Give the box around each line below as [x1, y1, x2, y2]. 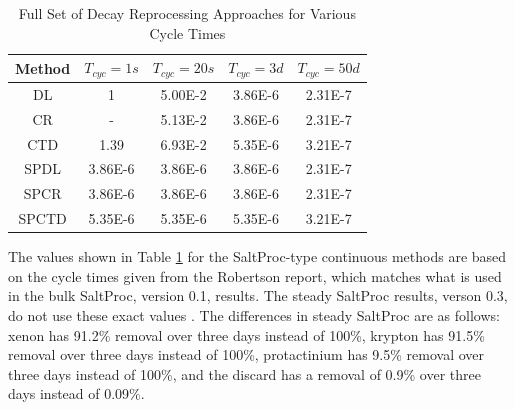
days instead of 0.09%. [8, 383, 145, 404]
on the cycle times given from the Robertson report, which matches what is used [8, 265, 502, 286]
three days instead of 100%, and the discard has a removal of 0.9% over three [8, 363, 481, 384]
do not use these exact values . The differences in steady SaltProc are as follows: [8, 304, 500, 325]
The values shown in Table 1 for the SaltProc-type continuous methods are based [8, 246, 507, 267]
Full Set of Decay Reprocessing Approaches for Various [18, 3, 356, 23]
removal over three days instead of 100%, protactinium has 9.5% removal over [8, 344, 485, 365]
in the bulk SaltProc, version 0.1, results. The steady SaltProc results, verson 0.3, [8, 285, 508, 306]
